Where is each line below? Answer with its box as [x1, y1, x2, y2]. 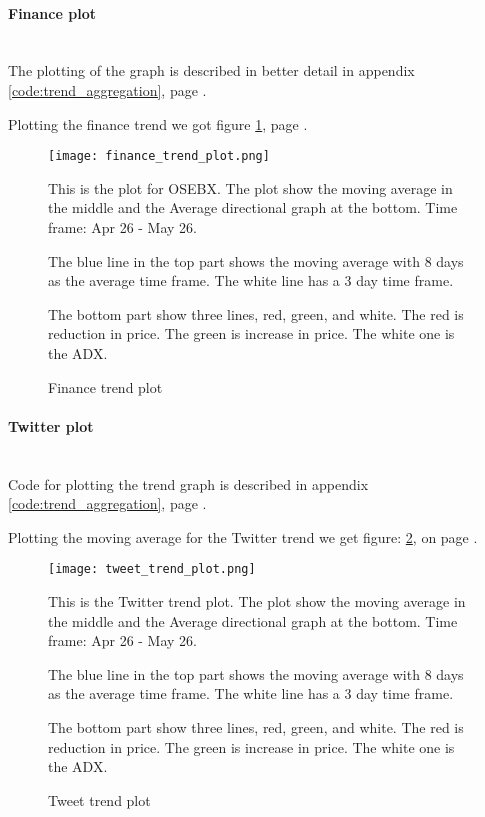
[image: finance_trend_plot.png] [48, 149, 270, 164]
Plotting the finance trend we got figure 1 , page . [8, 113, 308, 134]
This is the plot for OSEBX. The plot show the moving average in [48, 177, 453, 198]
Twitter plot [8, 415, 94, 436]
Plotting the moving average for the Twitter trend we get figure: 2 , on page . [8, 526, 478, 547]
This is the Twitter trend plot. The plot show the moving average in [48, 591, 466, 611]
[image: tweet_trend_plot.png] [48, 562, 256, 577]
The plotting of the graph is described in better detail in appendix [8, 60, 415, 81]
